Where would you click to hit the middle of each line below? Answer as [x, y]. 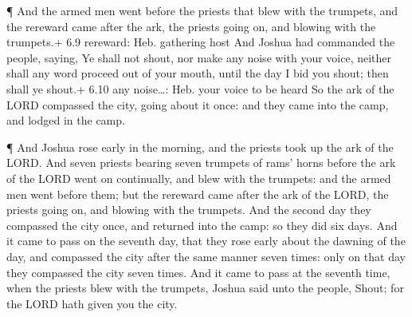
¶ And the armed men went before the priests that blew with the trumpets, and [202, 10]
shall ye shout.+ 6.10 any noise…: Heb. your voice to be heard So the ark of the [200, 88]
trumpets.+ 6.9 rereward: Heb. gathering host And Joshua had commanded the [201, 42]
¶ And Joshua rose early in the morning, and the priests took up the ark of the [200, 147]
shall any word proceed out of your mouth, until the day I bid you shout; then [198, 73]
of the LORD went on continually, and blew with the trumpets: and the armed [199, 178]
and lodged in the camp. [66, 120]
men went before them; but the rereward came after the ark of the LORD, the [198, 194]
